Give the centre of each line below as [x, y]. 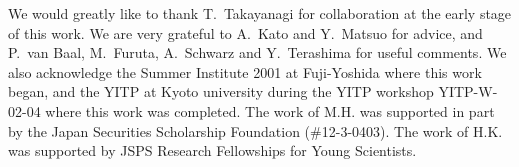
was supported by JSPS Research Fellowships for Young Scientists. [212, 150]
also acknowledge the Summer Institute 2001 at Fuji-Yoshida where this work [245, 71]
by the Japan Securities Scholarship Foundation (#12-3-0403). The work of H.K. [255, 130]
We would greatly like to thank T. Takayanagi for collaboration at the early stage [260, 13]
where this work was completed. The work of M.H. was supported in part [270, 110]
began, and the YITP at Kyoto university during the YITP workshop [221, 91]
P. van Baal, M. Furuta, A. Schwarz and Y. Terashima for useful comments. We [257, 52]
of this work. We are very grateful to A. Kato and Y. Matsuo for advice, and [245, 32]
